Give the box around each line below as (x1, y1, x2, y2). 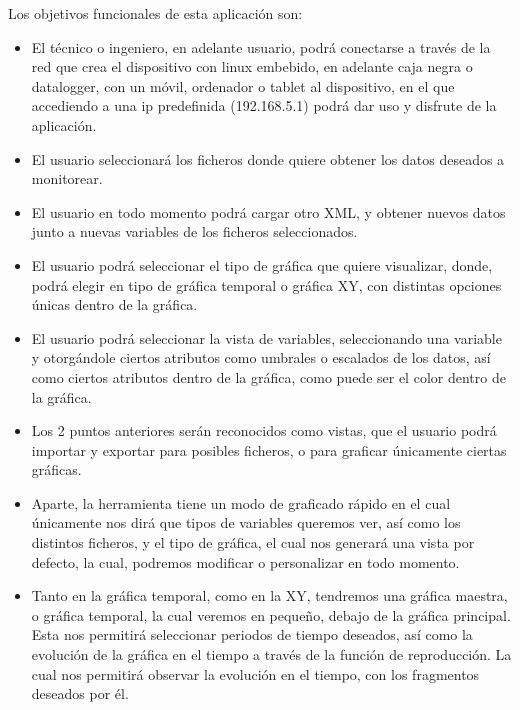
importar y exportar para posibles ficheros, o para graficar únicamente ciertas (31, 439, 507, 460)
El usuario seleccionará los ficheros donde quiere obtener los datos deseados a (31, 148, 505, 169)
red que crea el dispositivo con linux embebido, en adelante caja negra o (31, 56, 473, 77)
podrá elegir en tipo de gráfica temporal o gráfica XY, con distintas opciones (31, 274, 502, 295)
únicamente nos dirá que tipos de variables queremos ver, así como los (31, 512, 461, 533)
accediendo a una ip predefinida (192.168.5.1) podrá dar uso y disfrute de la (31, 95, 497, 116)
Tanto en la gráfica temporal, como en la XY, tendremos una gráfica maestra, (31, 585, 508, 606)
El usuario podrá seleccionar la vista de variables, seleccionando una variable (31, 327, 502, 348)
